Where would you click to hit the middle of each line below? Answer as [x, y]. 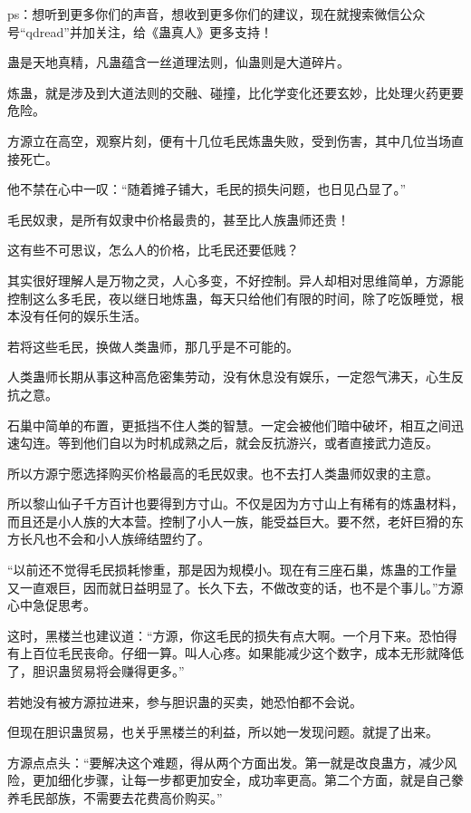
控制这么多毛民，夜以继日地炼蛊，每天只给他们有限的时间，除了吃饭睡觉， [229, 298]
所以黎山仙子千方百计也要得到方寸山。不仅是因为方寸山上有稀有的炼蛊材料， [235, 503]
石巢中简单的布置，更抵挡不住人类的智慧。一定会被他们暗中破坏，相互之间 [229, 425]
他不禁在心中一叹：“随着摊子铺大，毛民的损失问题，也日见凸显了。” [207, 189]
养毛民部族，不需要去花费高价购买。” [115, 798]
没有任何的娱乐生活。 [83, 316]
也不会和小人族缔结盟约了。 [127, 539]
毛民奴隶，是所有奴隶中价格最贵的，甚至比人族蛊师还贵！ [178, 219]
